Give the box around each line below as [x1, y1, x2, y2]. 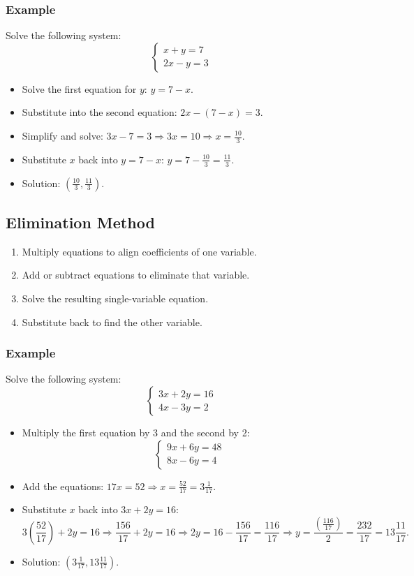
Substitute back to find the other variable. [22, 314, 202, 329]
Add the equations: [22, 478, 104, 493]
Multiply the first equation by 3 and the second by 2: [22, 425, 250, 440]
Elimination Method [6, 212, 155, 233]
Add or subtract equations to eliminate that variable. [22, 267, 250, 282]
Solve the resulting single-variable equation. [22, 291, 209, 306]
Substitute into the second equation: [22, 105, 177, 119]
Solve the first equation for [22, 81, 137, 96]
